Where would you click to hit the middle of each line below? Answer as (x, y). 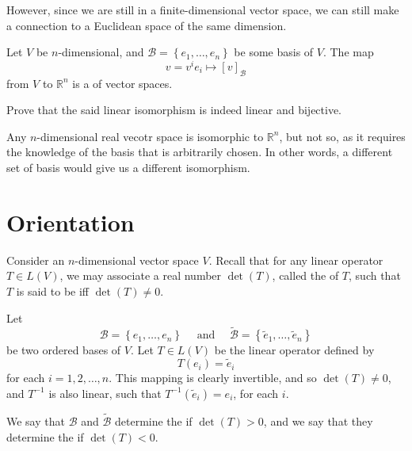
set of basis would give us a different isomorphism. (128, 168)
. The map (348, 52)
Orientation (71, 222)
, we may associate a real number (141, 275)
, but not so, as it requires (342, 136)
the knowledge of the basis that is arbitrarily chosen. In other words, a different (200, 152)
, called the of (305, 275)
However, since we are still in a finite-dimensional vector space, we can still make (203, 10)
